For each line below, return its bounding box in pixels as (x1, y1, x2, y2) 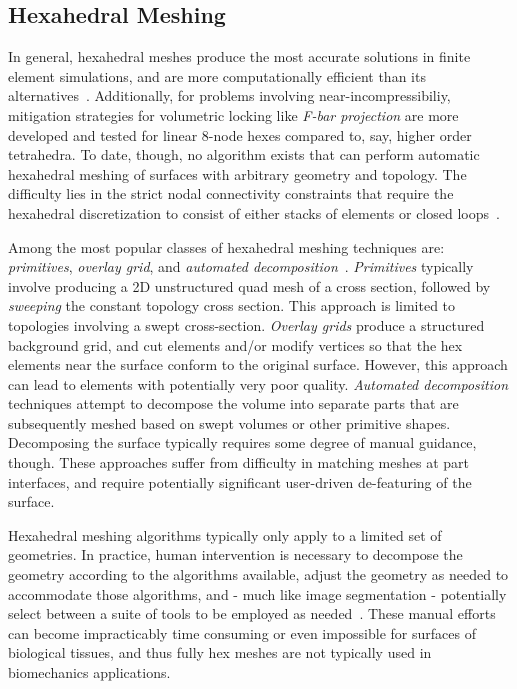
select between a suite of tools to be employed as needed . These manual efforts (8, 603, 496, 624)
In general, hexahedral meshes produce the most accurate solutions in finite (8, 46, 471, 67)
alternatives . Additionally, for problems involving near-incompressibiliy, (8, 85, 451, 106)
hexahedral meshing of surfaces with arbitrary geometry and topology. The (8, 163, 467, 184)
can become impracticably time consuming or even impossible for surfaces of (8, 622, 476, 643)
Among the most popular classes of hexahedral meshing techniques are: (8, 236, 445, 257)
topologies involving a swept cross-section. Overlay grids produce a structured (8, 314, 485, 335)
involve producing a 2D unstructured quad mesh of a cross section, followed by (8, 275, 491, 296)
